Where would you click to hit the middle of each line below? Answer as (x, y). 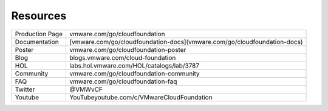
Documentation (37, 42)
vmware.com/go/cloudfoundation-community (135, 74)
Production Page (39, 34)
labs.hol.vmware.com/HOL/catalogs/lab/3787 (135, 65)
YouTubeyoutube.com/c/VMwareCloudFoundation (141, 97)
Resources (39, 16)
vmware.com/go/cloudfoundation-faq (123, 81)
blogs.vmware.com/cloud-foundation (123, 57)
